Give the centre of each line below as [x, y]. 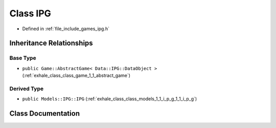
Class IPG [30, 13]
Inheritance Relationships [51, 43]
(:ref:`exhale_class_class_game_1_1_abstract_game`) [76, 76]
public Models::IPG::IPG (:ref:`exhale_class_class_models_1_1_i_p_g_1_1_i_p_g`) [110, 99]
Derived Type [26, 89]
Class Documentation [45, 113]
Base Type [23, 58]
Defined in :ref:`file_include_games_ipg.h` [66, 29]
